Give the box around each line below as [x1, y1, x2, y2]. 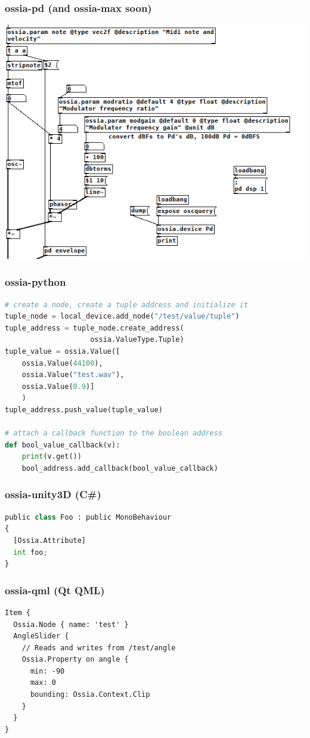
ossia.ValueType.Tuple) [90, 335, 184, 344]
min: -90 [30, 666, 65, 675]
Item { [5, 608, 30, 617]
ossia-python [5, 274, 66, 289]
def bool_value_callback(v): [5, 440, 120, 449]
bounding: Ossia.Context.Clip [30, 690, 150, 699]
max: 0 [30, 678, 56, 687]
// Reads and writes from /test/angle [21, 643, 176, 652]
